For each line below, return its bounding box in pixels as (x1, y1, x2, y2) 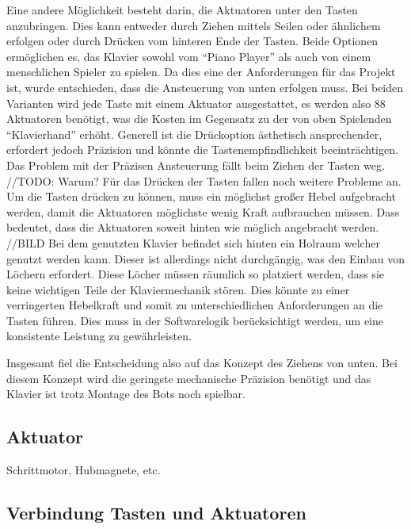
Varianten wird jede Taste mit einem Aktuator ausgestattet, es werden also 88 (6, 94, 386, 111)
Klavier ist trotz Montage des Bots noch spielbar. (6, 385, 245, 402)
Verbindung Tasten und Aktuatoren (6, 500, 306, 525)
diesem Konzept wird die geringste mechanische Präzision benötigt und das (6, 370, 371, 386)
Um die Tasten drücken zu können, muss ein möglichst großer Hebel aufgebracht (6, 188, 396, 205)
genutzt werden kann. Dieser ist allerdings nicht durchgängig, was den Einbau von (6, 250, 405, 266)
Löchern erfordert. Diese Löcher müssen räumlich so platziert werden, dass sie (6, 266, 384, 282)
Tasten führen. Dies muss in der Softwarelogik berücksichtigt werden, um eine (6, 312, 383, 328)
